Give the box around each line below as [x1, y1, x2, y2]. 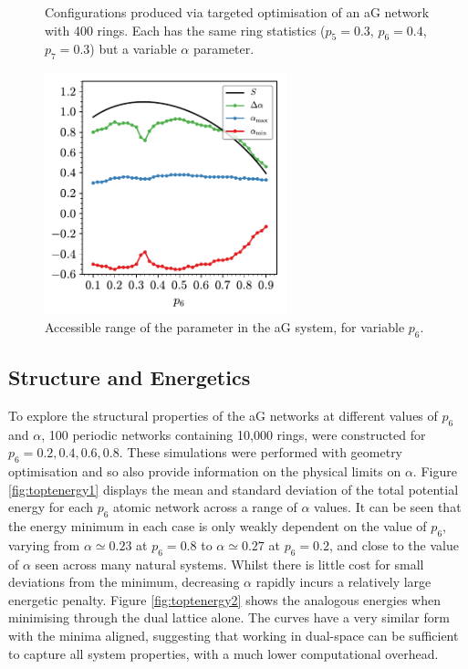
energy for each [8, 497, 94, 517]
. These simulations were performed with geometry [119, 443, 403, 462]
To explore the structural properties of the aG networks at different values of [8, 405, 438, 424]
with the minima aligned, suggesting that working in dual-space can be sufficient [8, 625, 459, 644]
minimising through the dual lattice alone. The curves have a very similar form [8, 608, 450, 627]
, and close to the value [328, 535, 459, 554]
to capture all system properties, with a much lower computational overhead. [8, 643, 439, 663]
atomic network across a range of [113, 497, 297, 517]
